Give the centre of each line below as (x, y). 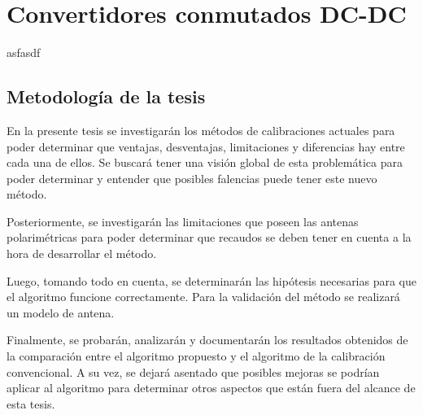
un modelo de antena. (61, 312)
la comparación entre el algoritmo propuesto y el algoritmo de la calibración (196, 356)
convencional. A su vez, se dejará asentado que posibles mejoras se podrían (193, 371)
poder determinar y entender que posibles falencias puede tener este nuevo (192, 178)
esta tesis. (31, 403)
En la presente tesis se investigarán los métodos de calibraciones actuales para (201, 130)
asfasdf (24, 52)
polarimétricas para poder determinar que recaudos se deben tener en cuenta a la (209, 237)
